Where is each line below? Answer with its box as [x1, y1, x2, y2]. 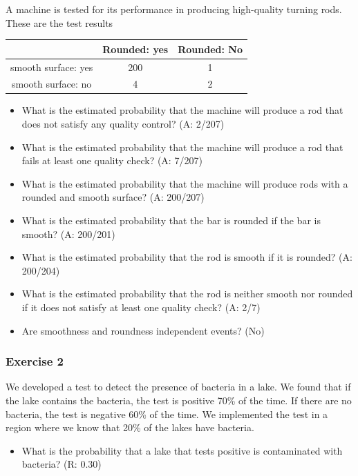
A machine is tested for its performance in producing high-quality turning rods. [6, 2, 342, 16]
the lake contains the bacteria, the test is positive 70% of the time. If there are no [6, 393, 352, 407]
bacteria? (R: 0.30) [21, 457, 102, 471]
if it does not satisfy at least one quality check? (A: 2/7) [21, 300, 261, 314]
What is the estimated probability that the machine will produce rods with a [21, 176, 348, 190]
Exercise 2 [6, 353, 64, 370]
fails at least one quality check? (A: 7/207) [21, 153, 202, 168]
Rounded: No [178, 41, 243, 56]
